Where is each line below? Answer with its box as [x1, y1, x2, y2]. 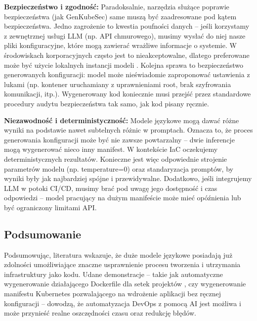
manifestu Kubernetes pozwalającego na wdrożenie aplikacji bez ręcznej [4, 288, 221, 299]
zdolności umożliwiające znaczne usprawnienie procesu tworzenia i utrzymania [4, 259, 241, 270]
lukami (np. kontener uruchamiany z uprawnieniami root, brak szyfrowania [4, 79, 231, 89]
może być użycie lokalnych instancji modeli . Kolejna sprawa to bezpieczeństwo [4, 59, 244, 70]
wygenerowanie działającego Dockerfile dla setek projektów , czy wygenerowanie [4, 278, 246, 289]
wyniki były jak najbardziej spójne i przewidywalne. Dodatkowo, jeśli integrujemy [4, 173, 252, 183]
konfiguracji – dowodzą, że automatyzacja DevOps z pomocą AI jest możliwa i [4, 298, 241, 308]
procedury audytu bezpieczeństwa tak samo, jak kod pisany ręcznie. [4, 98, 209, 108]
